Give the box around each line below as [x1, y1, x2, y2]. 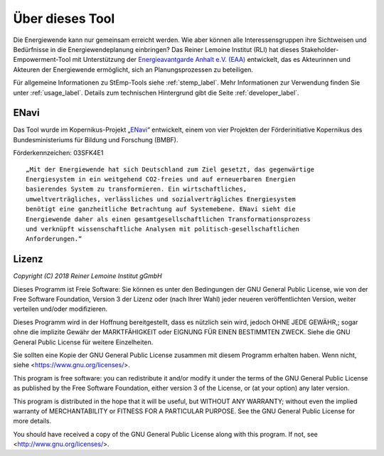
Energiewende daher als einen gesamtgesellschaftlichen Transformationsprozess [26, 215, 311, 223]
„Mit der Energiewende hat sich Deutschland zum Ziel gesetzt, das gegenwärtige [26, 165, 315, 174]
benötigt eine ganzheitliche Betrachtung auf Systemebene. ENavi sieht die [26, 205, 296, 213]
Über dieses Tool [13, 11, 115, 26]
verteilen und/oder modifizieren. [13, 304, 108, 313]
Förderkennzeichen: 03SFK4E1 [13, 149, 104, 157]
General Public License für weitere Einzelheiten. [13, 338, 154, 346]
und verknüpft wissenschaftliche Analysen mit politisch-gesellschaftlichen [26, 225, 300, 233]
